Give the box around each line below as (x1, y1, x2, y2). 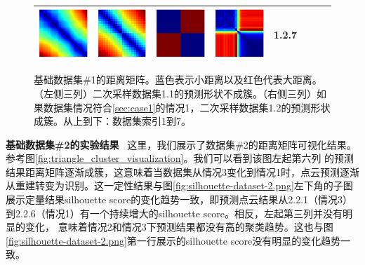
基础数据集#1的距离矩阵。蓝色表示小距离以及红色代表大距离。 (34, 72, 322, 87)
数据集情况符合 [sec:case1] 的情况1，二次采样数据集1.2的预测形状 (43, 100, 331, 114)
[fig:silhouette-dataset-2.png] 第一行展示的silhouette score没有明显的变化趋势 (6, 233, 341, 247)
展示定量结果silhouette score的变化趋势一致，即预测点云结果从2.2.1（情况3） (6, 192, 353, 207)
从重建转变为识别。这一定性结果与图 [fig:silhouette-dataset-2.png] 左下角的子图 (6, 178, 353, 193)
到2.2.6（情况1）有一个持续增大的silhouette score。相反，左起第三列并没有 (6, 205, 343, 220)
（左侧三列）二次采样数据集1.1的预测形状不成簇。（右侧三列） (34, 86, 317, 100)
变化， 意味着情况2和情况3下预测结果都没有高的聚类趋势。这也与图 (25, 219, 333, 234)
